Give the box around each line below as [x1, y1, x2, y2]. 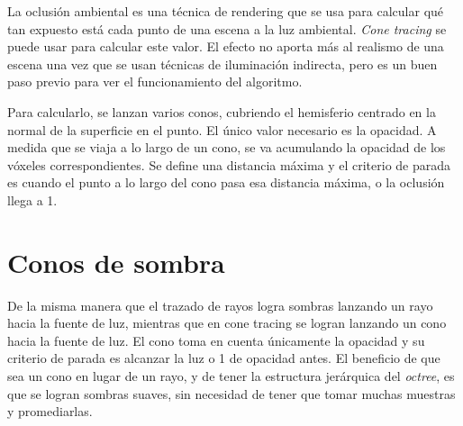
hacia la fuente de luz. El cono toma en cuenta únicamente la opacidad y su [7, 331, 425, 349]
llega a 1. [7, 190, 58, 209]
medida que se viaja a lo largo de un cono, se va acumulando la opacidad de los [7, 138, 446, 157]
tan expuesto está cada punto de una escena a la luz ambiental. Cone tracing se [7, 19, 447, 38]
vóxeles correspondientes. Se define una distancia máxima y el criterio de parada [7, 155, 451, 174]
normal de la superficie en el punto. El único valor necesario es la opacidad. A [7, 120, 437, 139]
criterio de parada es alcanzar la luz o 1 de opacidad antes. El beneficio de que [7, 349, 440, 367]
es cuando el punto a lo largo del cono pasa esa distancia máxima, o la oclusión [7, 173, 445, 192]
